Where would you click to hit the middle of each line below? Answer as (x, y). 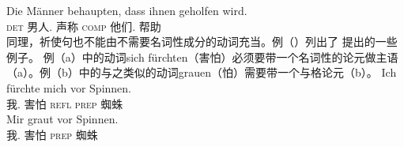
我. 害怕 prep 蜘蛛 (52, 134)
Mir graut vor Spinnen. (62, 119)
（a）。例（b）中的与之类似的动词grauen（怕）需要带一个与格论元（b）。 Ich (202, 72)
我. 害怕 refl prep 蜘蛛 (65, 103)
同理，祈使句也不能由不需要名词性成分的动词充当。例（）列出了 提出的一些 (202, 41)
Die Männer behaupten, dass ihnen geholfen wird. (127, 10)
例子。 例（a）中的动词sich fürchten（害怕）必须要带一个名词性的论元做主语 (202, 57)
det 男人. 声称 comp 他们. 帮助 (84, 26)
